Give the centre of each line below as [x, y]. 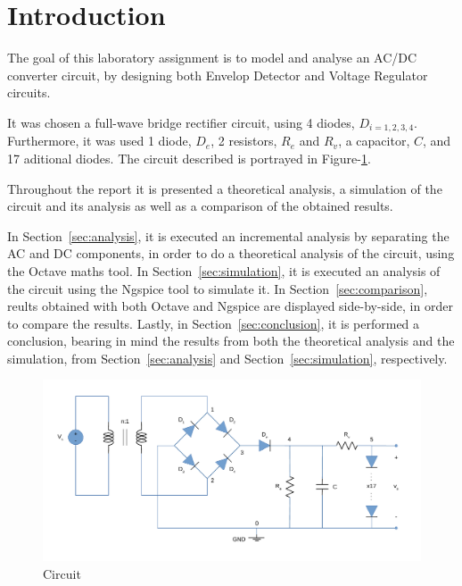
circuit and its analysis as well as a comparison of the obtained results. [200, 206]
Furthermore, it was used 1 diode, [99, 141]
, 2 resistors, [244, 141]
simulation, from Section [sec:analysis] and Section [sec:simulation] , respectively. [227, 358]
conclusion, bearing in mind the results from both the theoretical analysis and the [231, 341]
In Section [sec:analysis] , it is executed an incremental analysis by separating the [228, 235]
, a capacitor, [374, 141]
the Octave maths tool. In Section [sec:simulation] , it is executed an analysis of [224, 270]
